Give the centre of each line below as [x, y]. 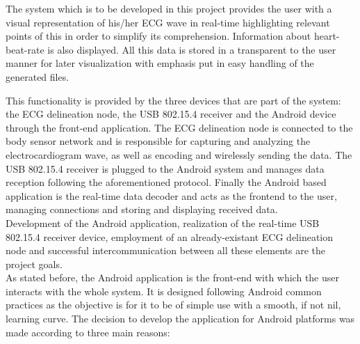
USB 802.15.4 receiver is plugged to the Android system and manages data [165, 168]
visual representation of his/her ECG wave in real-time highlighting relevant [168, 22]
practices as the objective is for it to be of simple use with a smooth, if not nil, [173, 305]
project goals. [34, 264]
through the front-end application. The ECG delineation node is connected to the [179, 127]
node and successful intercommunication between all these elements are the [166, 250]
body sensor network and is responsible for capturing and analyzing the [158, 141]
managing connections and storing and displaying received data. [142, 209]
